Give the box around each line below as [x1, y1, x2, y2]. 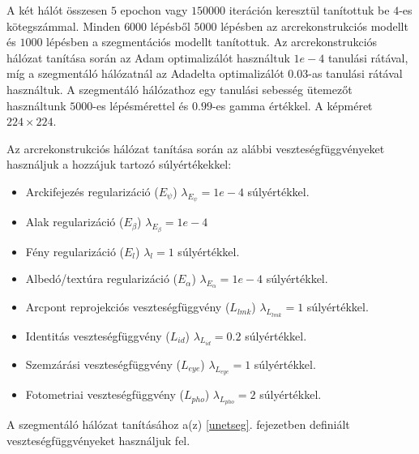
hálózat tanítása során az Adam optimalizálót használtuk [6, 49, 290, 66]
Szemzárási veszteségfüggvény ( [25, 356, 181, 373]
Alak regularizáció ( [25, 213, 124, 230]
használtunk [6, 96, 66, 113]
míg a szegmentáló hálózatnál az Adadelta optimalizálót [6, 65, 284, 82]
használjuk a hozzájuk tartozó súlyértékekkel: [6, 156, 232, 173]
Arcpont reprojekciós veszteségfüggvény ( [25, 298, 230, 315]
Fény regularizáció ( [25, 242, 125, 259]
